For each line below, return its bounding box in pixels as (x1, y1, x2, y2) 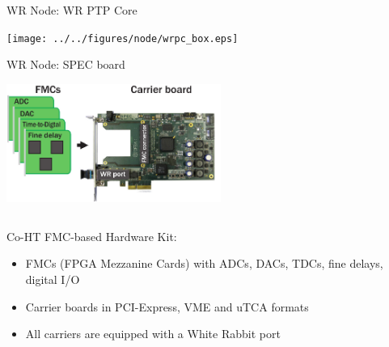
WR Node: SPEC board (6, 56, 125, 73)
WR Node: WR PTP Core (6, 2, 137, 18)
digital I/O (25, 270, 80, 287)
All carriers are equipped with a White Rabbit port (25, 325, 281, 342)
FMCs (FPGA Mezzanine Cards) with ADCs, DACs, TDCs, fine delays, (25, 255, 383, 272)
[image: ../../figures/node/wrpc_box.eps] (6, 32, 239, 44)
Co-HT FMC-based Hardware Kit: (6, 227, 177, 244)
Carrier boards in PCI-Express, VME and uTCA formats (25, 298, 309, 315)
